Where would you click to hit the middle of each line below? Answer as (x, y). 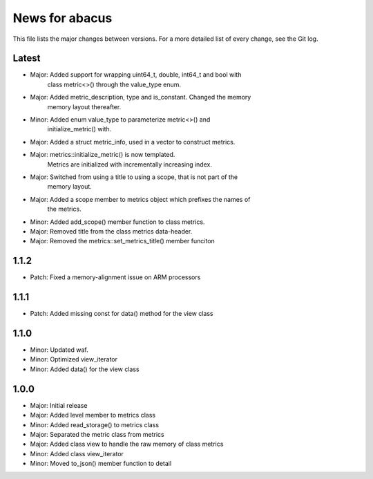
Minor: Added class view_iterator (77, 453)
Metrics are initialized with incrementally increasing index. (130, 164)
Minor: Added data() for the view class (85, 369)
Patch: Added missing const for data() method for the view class (122, 314)
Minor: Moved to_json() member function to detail (101, 464)
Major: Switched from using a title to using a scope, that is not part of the (134, 177)
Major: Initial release (59, 405)
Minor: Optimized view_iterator (74, 359)
